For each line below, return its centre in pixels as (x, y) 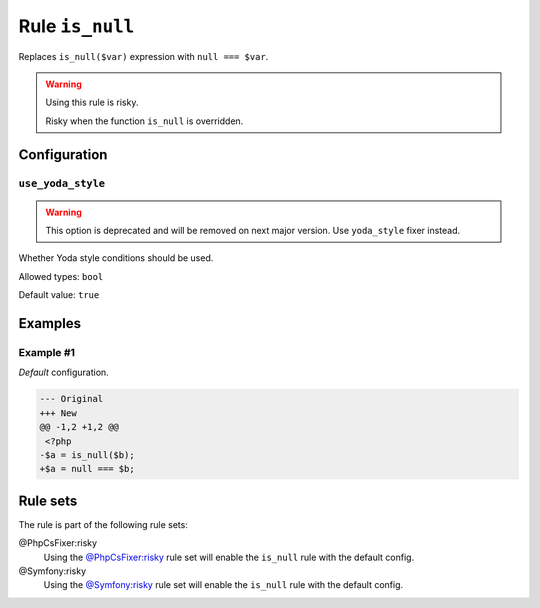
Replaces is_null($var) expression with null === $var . (143, 56)
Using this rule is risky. (92, 102)
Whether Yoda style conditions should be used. (116, 258)
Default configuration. (63, 372)
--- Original (71, 399)
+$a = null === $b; (87, 469)
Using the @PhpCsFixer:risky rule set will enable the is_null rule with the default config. (229, 557)
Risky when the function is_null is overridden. (144, 121)
